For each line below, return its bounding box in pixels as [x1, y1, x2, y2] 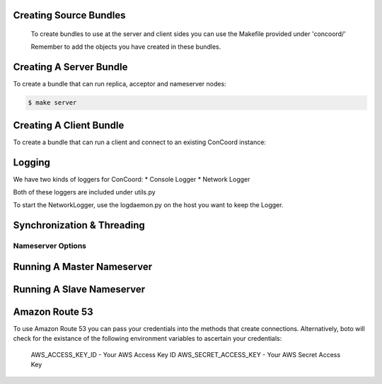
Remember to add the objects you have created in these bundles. [30, 42, 221, 51]
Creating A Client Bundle [13, 119, 125, 131]
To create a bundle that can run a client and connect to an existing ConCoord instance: [13, 138, 267, 146]
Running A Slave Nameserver [13, 283, 145, 295]
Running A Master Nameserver [13, 260, 153, 272]
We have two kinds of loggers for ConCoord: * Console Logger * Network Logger [13, 175, 250, 183]
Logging [13, 156, 51, 168]
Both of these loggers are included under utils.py [13, 188, 156, 197]
